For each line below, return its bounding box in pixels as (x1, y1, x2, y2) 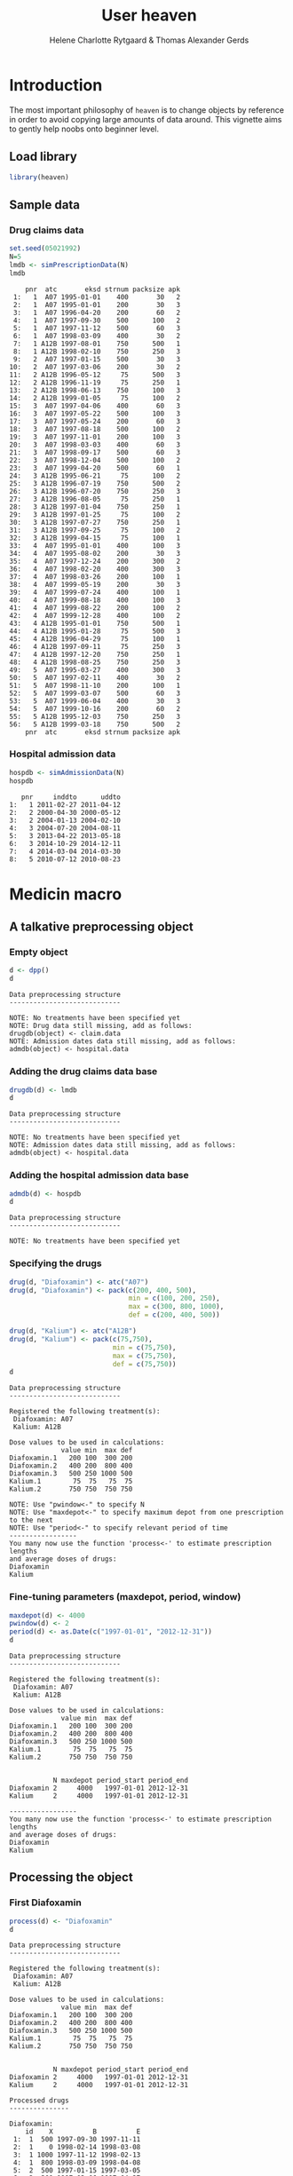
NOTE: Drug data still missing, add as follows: (9, 1022, 193, 1031)
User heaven (101, 5, 197, 26)
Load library (9, 149, 77, 164)
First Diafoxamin (9, 1896, 82, 1909)
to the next (9, 1515, 53, 1525)
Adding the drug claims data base (9, 1065, 158, 1078)
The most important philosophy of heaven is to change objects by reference (9, 104, 284, 115)
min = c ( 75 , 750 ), (112, 1342, 177, 1352)
